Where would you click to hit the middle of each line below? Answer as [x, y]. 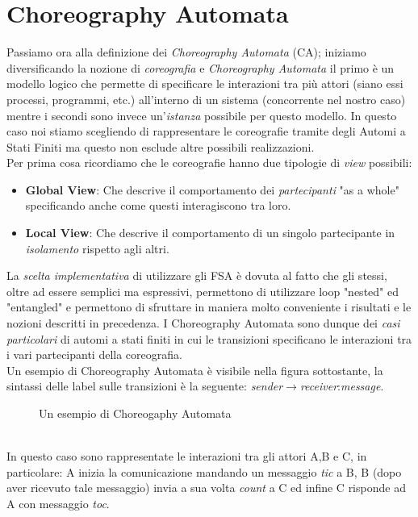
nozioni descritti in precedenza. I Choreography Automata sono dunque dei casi [203, 323]
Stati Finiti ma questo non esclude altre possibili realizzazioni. [161, 146]
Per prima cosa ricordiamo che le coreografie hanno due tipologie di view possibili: [209, 163]
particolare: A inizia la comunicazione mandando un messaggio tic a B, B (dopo [204, 471]
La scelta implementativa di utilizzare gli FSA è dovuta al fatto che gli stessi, [197, 275]
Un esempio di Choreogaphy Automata [135, 413]
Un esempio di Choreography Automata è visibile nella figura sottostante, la [195, 370]
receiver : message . [342, 386]
